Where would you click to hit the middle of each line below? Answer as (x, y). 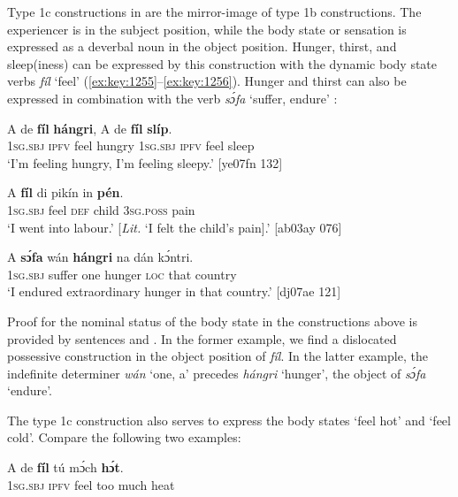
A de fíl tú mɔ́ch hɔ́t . (65, 467)
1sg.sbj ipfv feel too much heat (91, 484)
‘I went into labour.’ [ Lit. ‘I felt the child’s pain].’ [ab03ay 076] (175, 227)
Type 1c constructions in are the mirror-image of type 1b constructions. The (214, 11)
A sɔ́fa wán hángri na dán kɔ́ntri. (100, 257)
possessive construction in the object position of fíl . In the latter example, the (218, 356)
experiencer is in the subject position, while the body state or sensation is (207, 29)
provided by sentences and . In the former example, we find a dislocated (202, 338)
